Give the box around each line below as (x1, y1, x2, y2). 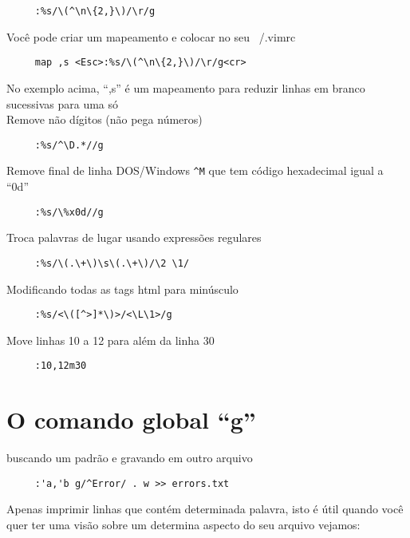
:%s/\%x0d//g (34, 206, 104, 218)
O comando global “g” (6, 403, 256, 436)
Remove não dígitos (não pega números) (6, 111, 203, 128)
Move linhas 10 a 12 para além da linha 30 (6, 331, 215, 348)
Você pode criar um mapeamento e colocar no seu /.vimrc (6, 28, 296, 45)
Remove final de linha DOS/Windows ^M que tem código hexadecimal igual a (6, 162, 384, 179)
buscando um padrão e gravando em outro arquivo (6, 449, 253, 466)
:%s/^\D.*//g (34, 139, 104, 151)
